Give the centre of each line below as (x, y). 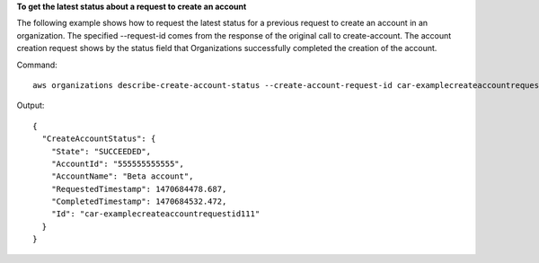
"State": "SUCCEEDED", (101, 151)
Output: (31, 105)
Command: (37, 65)
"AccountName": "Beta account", (122, 176)
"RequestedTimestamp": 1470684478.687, (139, 189)
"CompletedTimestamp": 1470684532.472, (139, 202)
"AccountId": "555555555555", (117, 163)
